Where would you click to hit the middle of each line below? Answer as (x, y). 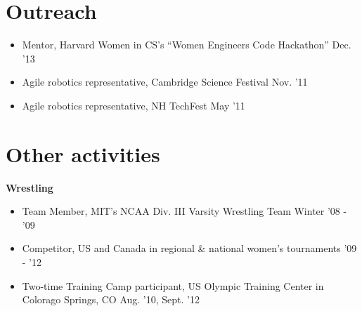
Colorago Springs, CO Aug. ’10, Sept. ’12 (111, 299)
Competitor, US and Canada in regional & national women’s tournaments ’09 (189, 248)
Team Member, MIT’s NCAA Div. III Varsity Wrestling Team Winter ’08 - (185, 211)
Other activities (83, 153)
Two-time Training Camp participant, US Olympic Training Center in (173, 285)
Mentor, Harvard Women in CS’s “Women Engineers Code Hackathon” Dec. (187, 45)
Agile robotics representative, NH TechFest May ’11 (134, 105)
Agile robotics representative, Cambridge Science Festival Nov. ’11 (165, 82)
